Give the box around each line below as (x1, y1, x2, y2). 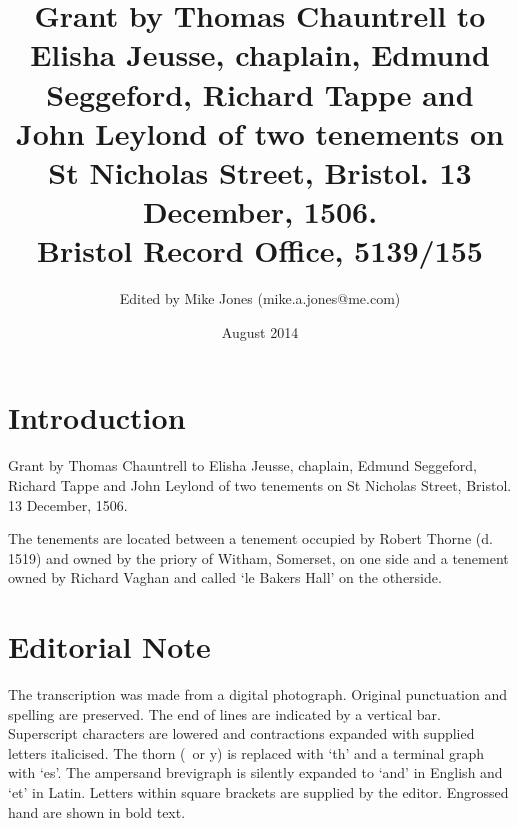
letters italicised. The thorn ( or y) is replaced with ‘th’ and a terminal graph (8, 742, 485, 763)
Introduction (8, 397, 186, 438)
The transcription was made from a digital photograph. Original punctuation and (8, 684, 507, 705)
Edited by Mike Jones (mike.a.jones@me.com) (119, 288, 401, 309)
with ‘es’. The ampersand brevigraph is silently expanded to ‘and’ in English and (8, 762, 503, 783)
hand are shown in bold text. (8, 801, 186, 822)
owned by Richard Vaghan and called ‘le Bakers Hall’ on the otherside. (8, 567, 442, 588)
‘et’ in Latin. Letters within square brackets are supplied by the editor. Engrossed (8, 782, 509, 803)
